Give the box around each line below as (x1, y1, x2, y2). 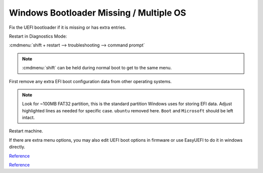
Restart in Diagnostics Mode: (9, 33, 67, 39)
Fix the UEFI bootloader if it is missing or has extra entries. (9, 24, 127, 30)
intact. (22, 115, 35, 121)
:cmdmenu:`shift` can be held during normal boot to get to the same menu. (22, 65, 172, 71)
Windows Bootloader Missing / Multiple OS (9, 7, 187, 18)
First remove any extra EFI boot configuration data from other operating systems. (9, 78, 172, 84)
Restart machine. (9, 128, 43, 134)
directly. (9, 144, 25, 150)
